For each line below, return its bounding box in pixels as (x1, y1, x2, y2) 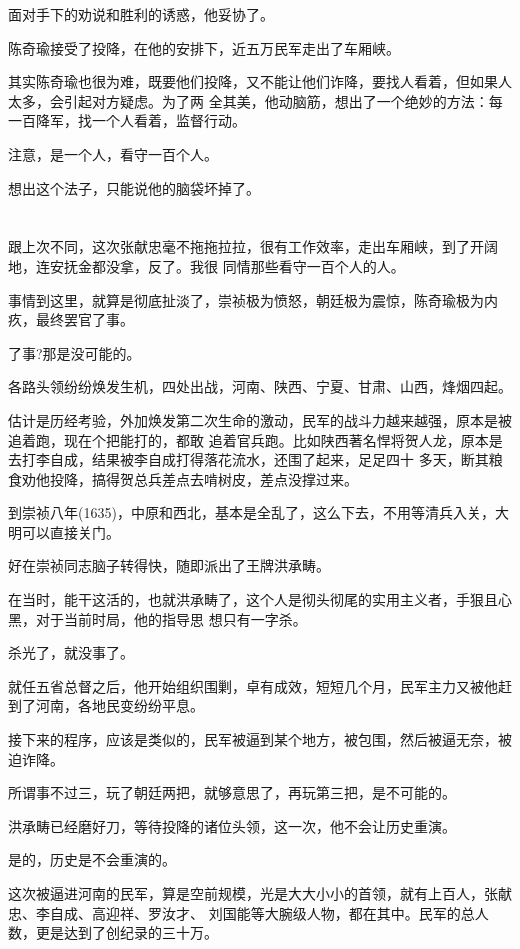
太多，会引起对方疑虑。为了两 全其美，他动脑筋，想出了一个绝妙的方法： (8, 90, 489, 111)
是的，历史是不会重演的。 (8, 849, 176, 870)
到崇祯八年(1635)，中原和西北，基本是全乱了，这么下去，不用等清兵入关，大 (8, 502, 509, 523)
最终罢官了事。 (35, 309, 134, 330)
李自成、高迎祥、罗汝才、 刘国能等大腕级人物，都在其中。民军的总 (35, 902, 475, 923)
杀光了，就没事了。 (8, 642, 134, 663)
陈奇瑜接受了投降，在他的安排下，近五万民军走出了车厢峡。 (8, 37, 400, 58)
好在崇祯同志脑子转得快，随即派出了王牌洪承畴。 (8, 555, 330, 576)
